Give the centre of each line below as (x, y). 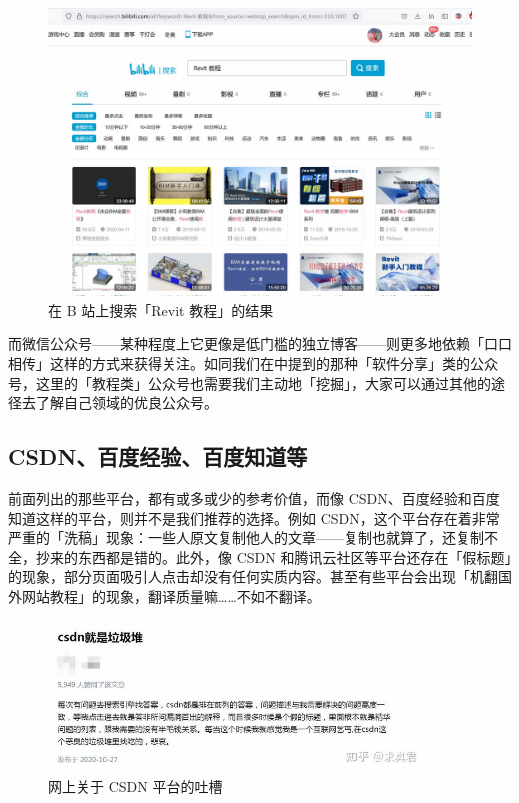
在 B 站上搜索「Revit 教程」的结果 (161, 309)
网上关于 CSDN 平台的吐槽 (135, 785)
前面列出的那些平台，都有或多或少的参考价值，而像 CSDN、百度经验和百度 (254, 497)
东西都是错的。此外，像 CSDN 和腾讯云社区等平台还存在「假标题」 (294, 556)
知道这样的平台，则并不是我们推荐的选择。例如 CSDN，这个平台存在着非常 (254, 517)
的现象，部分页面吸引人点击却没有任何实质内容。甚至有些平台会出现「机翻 (253, 576)
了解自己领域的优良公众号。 (126, 402)
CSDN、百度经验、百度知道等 (158, 456)
